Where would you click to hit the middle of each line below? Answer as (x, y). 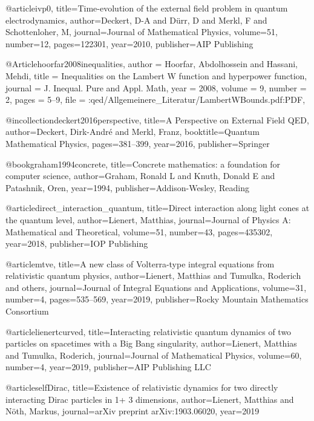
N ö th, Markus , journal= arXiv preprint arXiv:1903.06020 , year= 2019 (132, 411)
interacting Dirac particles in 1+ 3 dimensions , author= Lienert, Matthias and (150, 399)
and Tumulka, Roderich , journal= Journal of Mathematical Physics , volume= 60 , (154, 355)
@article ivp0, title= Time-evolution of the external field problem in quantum (147, 8)
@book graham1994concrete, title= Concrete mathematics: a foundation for (143, 164)
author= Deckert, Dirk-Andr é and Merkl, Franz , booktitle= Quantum (132, 132)
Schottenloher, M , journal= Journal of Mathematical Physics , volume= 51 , (142, 32)
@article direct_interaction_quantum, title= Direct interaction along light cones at (158, 208)
